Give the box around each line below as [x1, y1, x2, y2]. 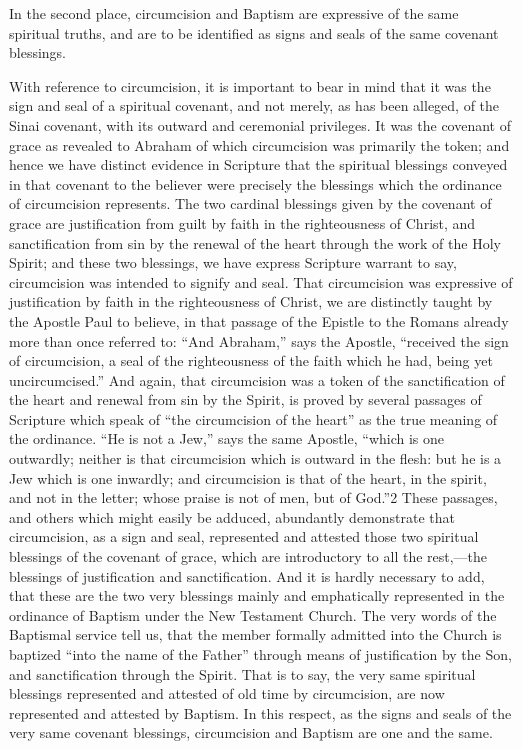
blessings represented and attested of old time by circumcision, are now [9, 683, 445, 704]
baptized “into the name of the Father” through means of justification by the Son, [9, 644, 512, 664]
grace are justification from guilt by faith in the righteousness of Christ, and [9, 212, 476, 233]
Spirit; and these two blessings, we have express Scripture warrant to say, [9, 252, 457, 273]
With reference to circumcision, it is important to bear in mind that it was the [9, 75, 491, 96]
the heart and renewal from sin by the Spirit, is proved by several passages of [9, 389, 482, 410]
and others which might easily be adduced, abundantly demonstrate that [9, 506, 456, 527]
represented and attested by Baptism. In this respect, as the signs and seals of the [9, 702, 512, 723]
